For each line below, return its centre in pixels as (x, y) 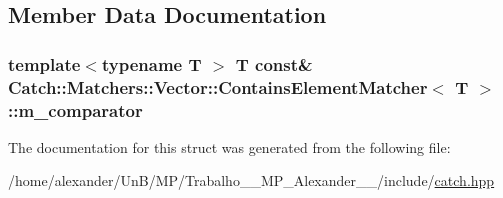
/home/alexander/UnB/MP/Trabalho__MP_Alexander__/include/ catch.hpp (251, 180)
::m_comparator (75, 109)
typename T (151, 63)
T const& (274, 63)
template (44, 63)
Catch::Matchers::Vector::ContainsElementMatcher (218, 86)
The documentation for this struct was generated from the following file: (229, 146)
